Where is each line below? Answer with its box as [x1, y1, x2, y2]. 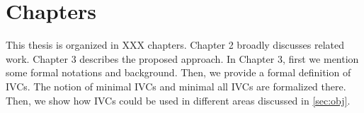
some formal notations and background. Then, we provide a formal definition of [6, 65, 351, 80]
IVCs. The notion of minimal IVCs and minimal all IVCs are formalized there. [6, 78, 346, 93]
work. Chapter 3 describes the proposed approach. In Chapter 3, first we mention [6, 51, 359, 66]
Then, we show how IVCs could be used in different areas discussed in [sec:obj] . [6, 93, 351, 107]
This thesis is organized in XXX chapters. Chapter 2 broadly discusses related [6, 37, 345, 52]
